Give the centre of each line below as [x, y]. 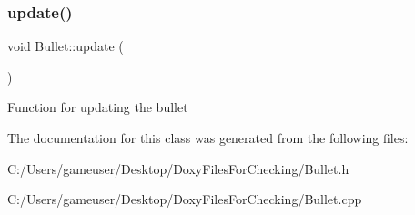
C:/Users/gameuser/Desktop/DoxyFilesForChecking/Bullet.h [178, 168]
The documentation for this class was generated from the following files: [208, 138]
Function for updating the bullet [98, 107]
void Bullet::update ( [66, 46]
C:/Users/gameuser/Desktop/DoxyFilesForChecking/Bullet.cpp [185, 199]
